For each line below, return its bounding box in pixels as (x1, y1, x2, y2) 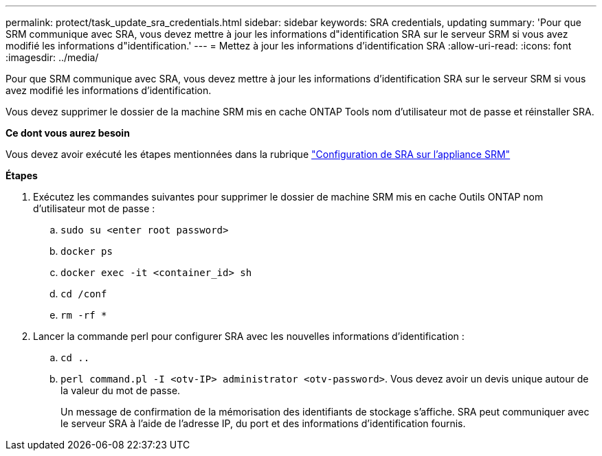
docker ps (60, 246, 113, 257)
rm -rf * (60, 310, 107, 321)
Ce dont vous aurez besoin (5, 127, 130, 139)
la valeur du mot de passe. (60, 385, 181, 396)
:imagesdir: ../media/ (5, 52, 99, 63)
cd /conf (60, 288, 107, 299)
